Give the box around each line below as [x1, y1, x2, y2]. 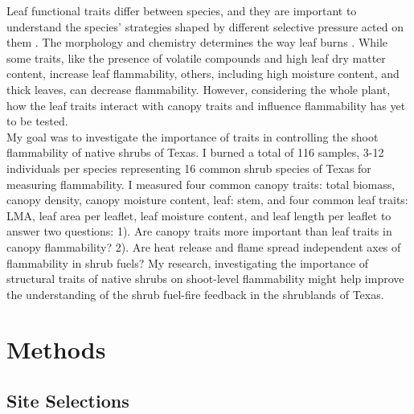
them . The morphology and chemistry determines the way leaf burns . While [6, 34, 388, 51]
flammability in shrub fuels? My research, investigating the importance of [6, 254, 369, 271]
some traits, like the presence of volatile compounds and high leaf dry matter [6, 49, 386, 66]
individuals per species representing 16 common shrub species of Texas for [6, 159, 371, 176]
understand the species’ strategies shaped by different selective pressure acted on [6, 18, 404, 35]
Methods [6, 333, 106, 366]
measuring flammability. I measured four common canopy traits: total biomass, [6, 175, 396, 192]
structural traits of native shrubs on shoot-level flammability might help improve [6, 270, 404, 287]
